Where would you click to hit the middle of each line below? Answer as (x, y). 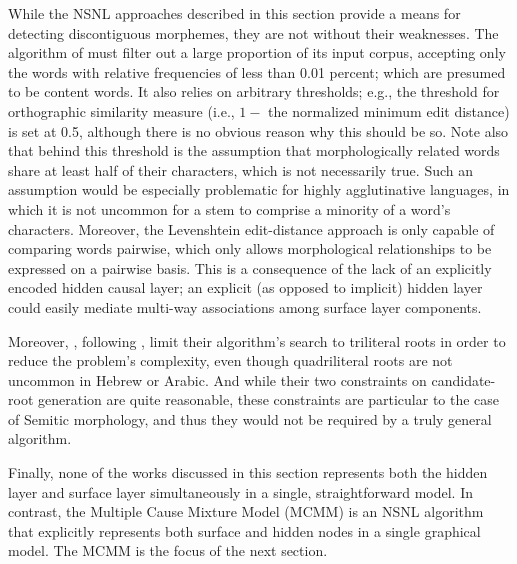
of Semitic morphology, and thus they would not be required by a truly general (250, 418)
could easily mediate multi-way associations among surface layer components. (245, 306)
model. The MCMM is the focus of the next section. (168, 550)
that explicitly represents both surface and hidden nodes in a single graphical (244, 530)
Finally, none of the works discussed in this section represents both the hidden (248, 472)
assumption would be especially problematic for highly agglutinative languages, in (259, 189)
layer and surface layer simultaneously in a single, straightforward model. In (240, 491)
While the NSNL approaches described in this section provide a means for (234, 13)
